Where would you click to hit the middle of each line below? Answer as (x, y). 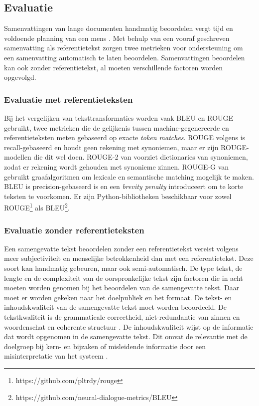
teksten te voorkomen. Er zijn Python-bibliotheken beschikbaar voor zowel (118, 196)
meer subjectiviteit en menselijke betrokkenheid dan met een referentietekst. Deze (129, 258)
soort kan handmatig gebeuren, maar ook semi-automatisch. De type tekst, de (123, 268)
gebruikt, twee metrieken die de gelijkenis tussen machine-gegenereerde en (117, 127)
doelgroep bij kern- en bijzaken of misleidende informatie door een (105, 346)
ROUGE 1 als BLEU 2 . (37, 207)
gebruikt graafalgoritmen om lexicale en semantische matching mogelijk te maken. (129, 176)
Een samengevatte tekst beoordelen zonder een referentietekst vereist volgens (121, 248)
